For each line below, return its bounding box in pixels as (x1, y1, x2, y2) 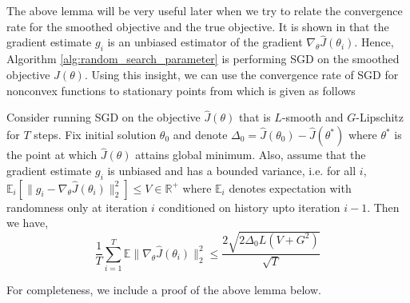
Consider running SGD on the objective (6, 109, 201, 126)
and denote (173, 126, 228, 143)
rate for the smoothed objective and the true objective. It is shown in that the (6, 18, 389, 34)
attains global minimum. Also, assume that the (135, 146, 366, 163)
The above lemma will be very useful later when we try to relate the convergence (6, 2, 403, 18)
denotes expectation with (229, 179, 352, 196)
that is (238, 109, 271, 126)
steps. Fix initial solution (34, 126, 157, 143)
